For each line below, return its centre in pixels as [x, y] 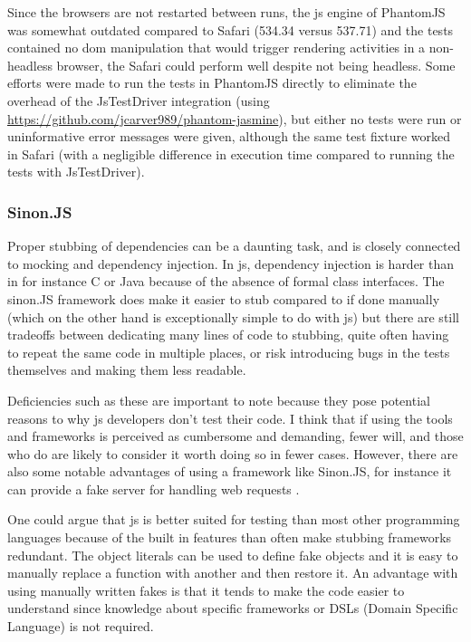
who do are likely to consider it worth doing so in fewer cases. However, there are [233, 453]
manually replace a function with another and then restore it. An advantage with [233, 573]
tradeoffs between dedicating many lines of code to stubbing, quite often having [228, 335]
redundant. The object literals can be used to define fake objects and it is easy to [233, 555]
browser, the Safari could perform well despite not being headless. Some [256, 65]
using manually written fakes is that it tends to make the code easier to [206, 590]
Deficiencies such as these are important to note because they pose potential [219, 400]
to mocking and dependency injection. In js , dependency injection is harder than [231, 263]
